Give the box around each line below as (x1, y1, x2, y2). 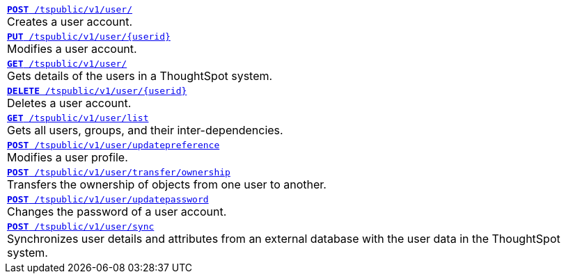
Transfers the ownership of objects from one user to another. (7, 177, 327, 191)
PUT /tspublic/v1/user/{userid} (7, 31, 171, 42)
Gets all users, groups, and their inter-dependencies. (7, 123, 283, 137)
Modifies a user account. (7, 42, 137, 56)
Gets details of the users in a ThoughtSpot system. (7, 69, 273, 83)
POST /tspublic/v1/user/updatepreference (7, 140, 220, 150)
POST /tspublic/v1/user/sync (7, 221, 155, 232)
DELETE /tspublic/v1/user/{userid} (7, 86, 187, 96)
